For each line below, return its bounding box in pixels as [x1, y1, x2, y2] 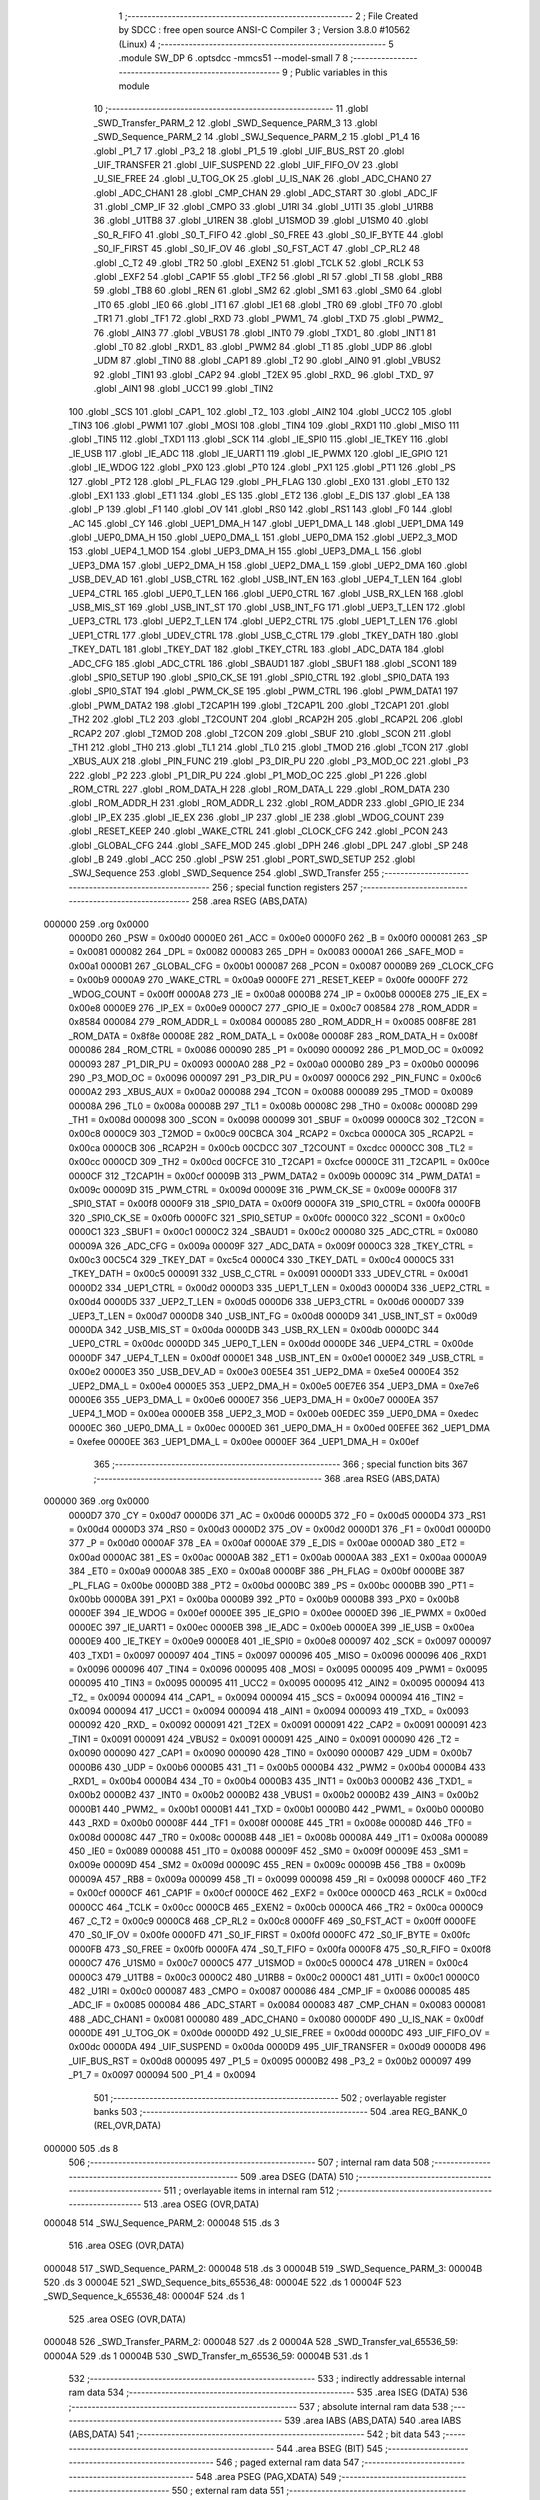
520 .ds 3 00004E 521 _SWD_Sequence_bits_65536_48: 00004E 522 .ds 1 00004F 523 [43, 2276, 402, 2288]
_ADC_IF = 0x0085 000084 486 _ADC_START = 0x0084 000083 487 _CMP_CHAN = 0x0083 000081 [68, 1999, 486, 2011]
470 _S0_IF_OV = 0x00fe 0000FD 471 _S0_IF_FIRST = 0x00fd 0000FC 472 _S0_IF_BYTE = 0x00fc [68, 1929, 471, 1941]
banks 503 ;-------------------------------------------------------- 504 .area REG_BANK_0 [93, 2106, 468, 2118]
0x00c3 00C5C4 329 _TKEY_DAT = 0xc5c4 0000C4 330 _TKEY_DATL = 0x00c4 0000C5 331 [68, 1253, 454, 1265]
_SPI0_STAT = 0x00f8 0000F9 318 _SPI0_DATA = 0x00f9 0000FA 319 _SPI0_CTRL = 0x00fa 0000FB [68, 1198, 481, 1210]
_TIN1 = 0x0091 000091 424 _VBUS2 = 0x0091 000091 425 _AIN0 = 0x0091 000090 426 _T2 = [68, 1733, 460, 1745]
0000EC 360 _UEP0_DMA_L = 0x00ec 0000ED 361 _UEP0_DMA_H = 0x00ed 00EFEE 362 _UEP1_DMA [68, 1421, 490, 1434]
